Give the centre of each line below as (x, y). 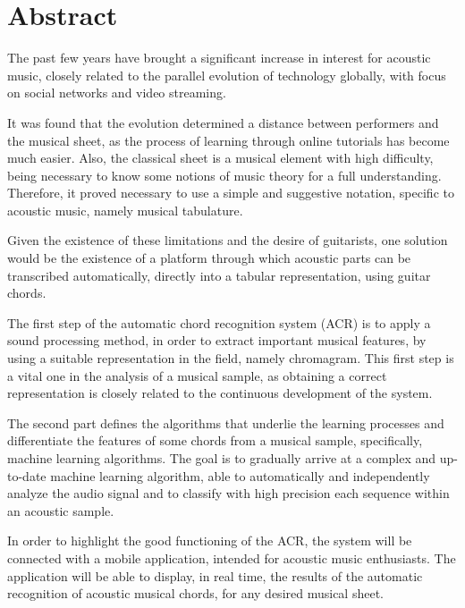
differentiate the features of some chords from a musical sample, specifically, (215, 440)
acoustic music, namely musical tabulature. (125, 210)
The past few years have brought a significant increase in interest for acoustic (219, 58)
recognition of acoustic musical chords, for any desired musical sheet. (195, 593)
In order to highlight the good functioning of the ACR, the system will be (210, 540)
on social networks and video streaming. (117, 93)
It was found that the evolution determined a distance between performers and (223, 122)
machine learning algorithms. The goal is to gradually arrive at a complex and (222, 458)
